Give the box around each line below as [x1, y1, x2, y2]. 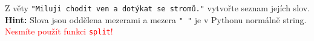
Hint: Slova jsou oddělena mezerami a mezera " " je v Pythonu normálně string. [5, 13, 307, 26]
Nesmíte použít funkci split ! [5, 25, 113, 37]
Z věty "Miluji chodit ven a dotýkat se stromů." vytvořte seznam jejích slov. [5, 2, 310, 14]
